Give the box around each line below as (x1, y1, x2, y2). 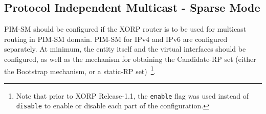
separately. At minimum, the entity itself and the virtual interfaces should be (4, 43, 246, 54)
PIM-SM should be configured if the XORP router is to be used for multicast (4, 24, 247, 34)
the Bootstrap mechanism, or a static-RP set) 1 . (4, 64, 156, 76)
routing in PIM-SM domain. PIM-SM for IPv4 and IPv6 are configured (4, 33, 228, 44)
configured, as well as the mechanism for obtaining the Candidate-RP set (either (4, 53, 256, 64)
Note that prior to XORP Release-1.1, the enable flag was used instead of (16, 90, 249, 101)
